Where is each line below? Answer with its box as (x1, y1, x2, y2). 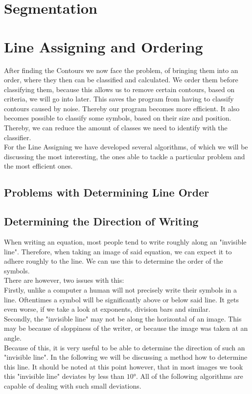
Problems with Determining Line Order (4, 185, 209, 200)
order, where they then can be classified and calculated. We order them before (4, 74, 238, 85)
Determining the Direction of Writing (4, 214, 199, 229)
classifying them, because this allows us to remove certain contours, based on (4, 84, 235, 94)
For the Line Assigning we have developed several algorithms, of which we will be (4, 142, 248, 152)
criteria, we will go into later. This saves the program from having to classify (4, 94, 234, 104)
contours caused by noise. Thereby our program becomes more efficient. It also (4, 103, 240, 113)
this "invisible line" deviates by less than (4, 371, 125, 381)
